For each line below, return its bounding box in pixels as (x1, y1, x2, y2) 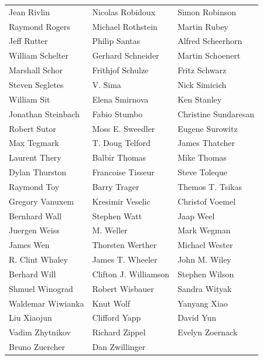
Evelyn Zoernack (177, 326, 238, 338)
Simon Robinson (177, 5, 237, 18)
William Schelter (9, 49, 69, 62)
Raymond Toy (9, 180, 60, 192)
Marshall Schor (9, 64, 63, 76)
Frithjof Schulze (92, 64, 149, 76)
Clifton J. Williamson (92, 267, 170, 280)
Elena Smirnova (92, 93, 149, 105)
